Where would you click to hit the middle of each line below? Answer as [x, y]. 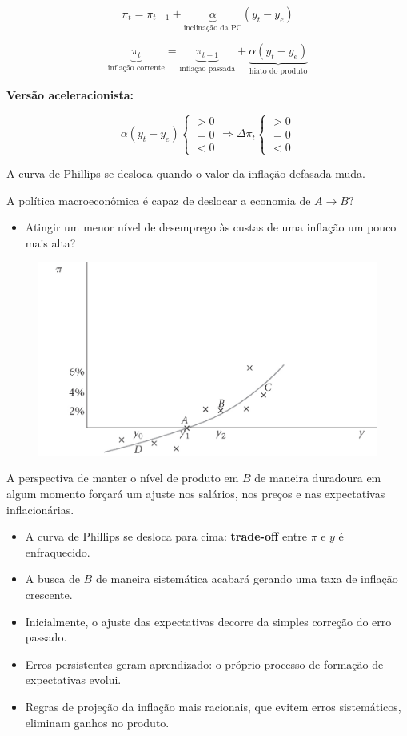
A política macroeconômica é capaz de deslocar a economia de [159, 200]
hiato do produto [278, 72]
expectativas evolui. [73, 680]
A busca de [52, 579]
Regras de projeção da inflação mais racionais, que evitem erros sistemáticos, [213, 706]
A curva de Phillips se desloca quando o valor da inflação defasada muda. [186, 173]
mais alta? [50, 242]
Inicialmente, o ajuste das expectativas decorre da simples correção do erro [208, 621]
